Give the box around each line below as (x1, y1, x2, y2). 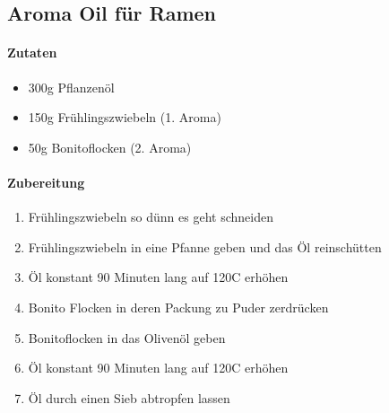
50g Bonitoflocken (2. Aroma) (28, 137, 192, 156)
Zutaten (7, 43, 57, 62)
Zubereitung (7, 172, 85, 191)
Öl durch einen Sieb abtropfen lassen (28, 388, 230, 407)
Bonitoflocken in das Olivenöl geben (28, 328, 226, 347)
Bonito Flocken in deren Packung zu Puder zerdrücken (28, 297, 329, 316)
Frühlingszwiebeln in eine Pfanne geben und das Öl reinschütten (28, 237, 382, 256)
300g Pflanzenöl (28, 77, 115, 96)
